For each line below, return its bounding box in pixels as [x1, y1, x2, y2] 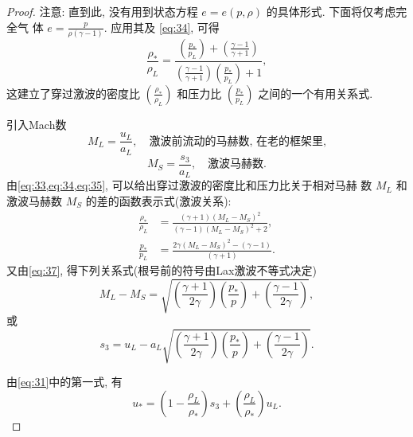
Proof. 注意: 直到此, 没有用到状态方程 [6, 3, 198, 19]
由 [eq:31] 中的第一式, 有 [6, 373, 123, 390]
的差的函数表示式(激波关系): [85, 193, 232, 209]
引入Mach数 [6, 115, 67, 132]
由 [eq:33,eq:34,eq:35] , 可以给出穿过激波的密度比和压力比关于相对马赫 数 [6, 177, 372, 193]
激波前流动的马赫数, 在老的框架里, [149, 135, 326, 147]
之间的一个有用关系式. [258, 84, 373, 101]
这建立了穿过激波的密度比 [6, 84, 140, 101]
